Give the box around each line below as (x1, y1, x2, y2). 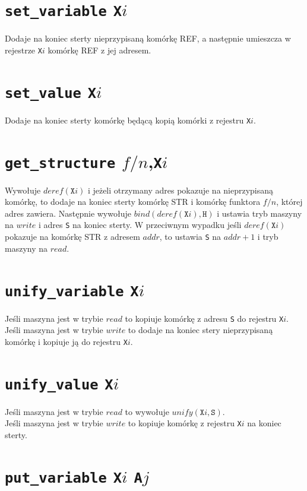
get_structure (5, 154, 116, 172)
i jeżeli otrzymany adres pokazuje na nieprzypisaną (87, 183, 274, 196)
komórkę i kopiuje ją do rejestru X (5, 335, 128, 347)
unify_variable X (5, 283, 139, 300)
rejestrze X (5, 43, 42, 56)
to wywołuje (125, 405, 169, 417)
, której (276, 195, 303, 208)
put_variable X (5, 469, 122, 486)
